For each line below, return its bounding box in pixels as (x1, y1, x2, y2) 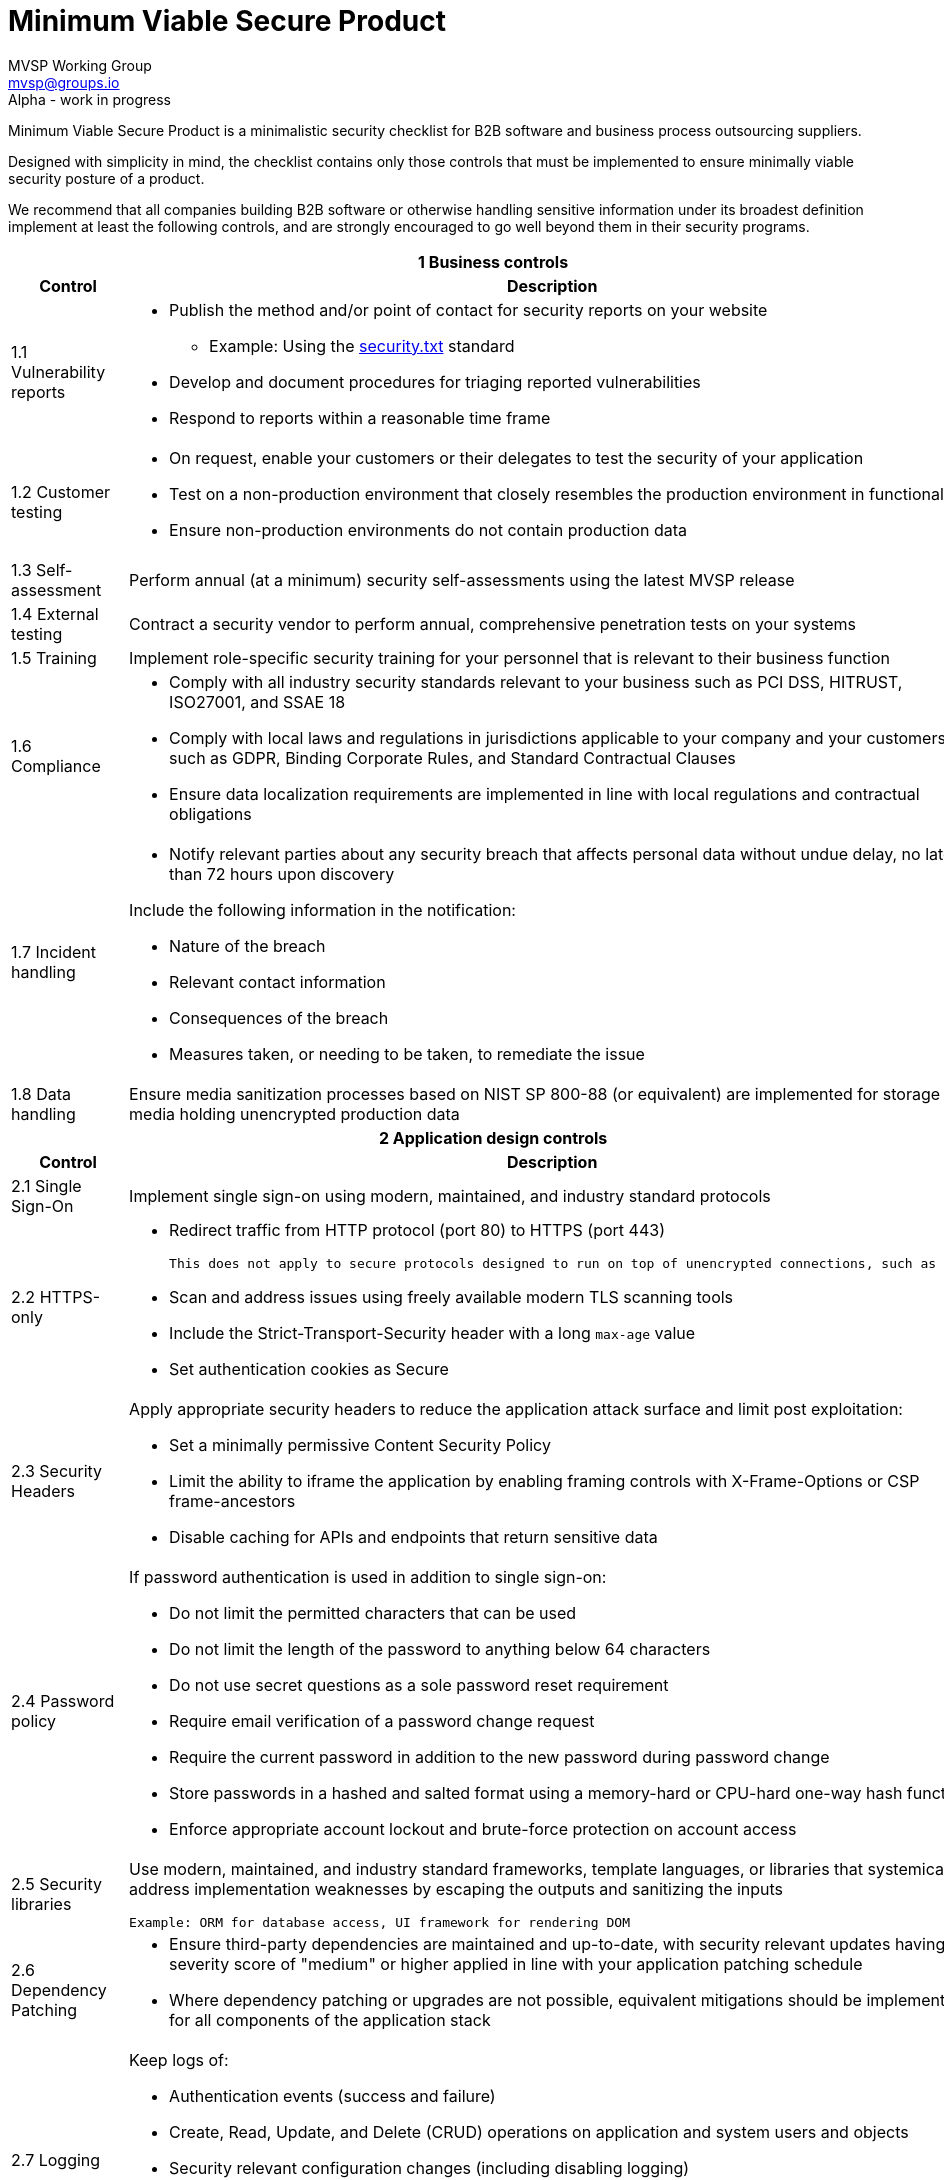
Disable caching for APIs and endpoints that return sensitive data (169, 1526, 658, 1547)
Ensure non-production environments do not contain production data (169, 519, 688, 540)
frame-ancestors (169, 1490, 296, 1511)
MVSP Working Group (8, 56, 152, 74)
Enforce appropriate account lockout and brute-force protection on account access (169, 1818, 797, 1839)
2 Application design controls (378, 1127, 608, 1148)
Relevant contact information (169, 971, 386, 992)
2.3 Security (11, 1460, 103, 1481)
